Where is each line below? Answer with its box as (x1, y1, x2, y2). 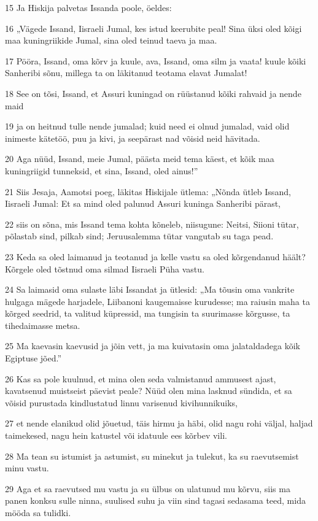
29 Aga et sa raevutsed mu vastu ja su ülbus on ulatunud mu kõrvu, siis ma (5, 482, 290, 495)
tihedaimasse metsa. (5, 318, 80, 331)
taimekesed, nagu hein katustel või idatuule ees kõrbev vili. (5, 429, 227, 442)
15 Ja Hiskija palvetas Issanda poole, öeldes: (5, 1, 172, 14)
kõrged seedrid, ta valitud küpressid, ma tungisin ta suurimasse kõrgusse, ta (5, 307, 290, 320)
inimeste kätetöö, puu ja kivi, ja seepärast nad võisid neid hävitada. (5, 131, 260, 144)
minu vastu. (5, 461, 49, 474)
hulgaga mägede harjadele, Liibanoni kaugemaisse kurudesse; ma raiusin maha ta (5, 295, 310, 307)
